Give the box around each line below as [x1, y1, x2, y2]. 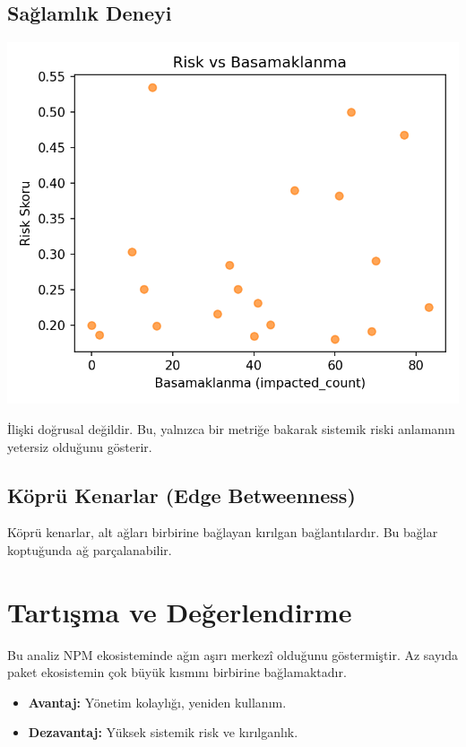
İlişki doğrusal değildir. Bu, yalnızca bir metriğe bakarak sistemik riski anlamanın [7, 419, 455, 438]
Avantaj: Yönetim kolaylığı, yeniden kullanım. [28, 692, 287, 711]
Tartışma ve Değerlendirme [7, 593, 352, 630]
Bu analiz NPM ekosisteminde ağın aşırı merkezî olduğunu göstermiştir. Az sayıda [7, 645, 459, 664]
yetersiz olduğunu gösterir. [7, 437, 152, 456]
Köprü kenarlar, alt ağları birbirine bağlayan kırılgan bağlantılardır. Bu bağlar [7, 523, 438, 542]
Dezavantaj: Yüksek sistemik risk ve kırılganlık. [28, 723, 298, 742]
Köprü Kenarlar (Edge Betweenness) [7, 481, 356, 508]
